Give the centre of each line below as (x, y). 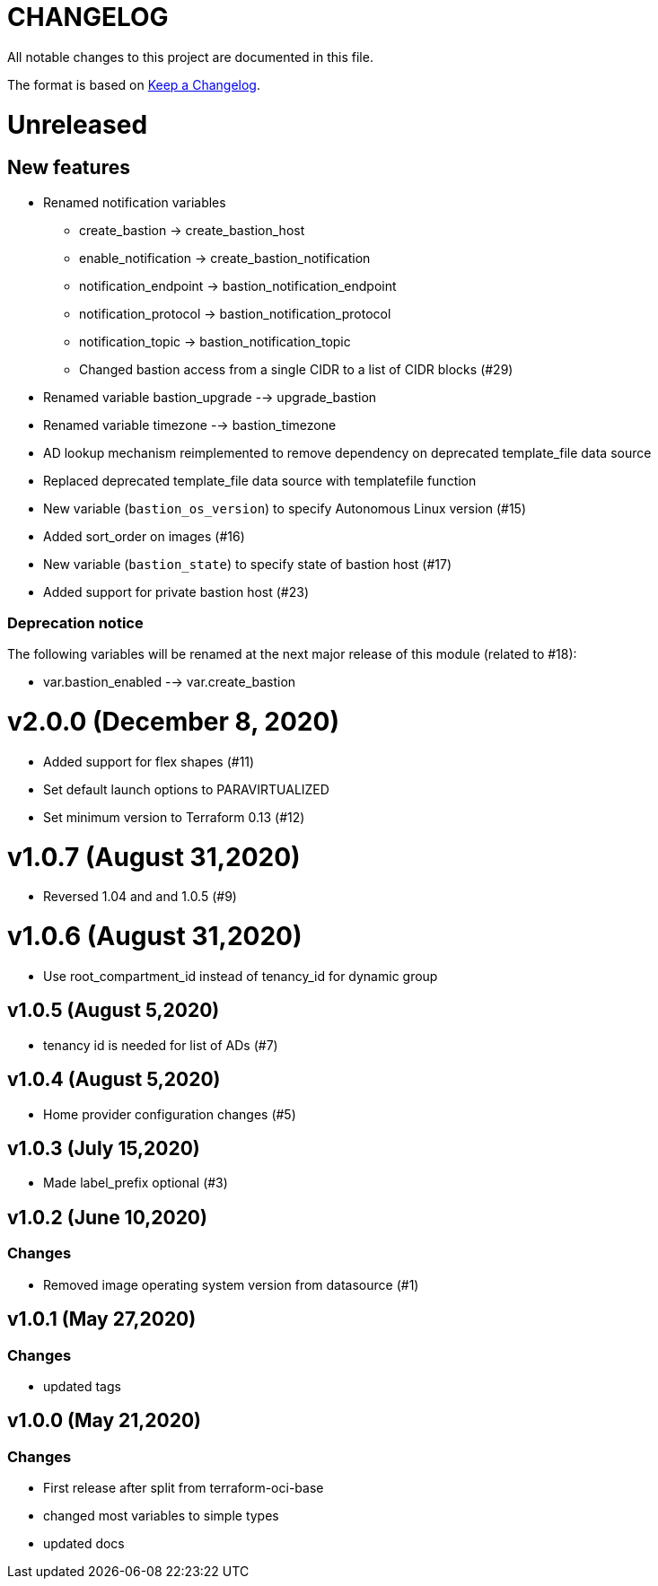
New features (69, 168)
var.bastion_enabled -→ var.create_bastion (170, 682)
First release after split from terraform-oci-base (184, 1488)
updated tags (82, 1386)
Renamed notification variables (135, 202)
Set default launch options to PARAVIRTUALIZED (186, 789)
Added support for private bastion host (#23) (176, 591)
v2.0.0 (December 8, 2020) (173, 722)
